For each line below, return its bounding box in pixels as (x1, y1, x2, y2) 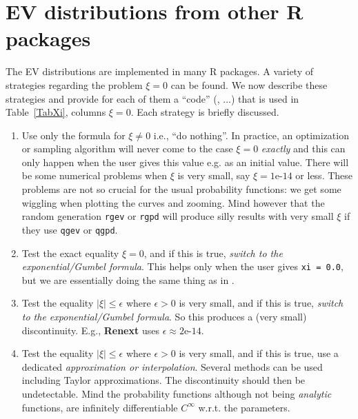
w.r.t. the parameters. (198, 400, 290, 414)
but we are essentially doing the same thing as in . (21, 272, 235, 287)
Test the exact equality (21, 245, 119, 260)
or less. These (295, 168, 353, 183)
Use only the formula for (21, 127, 126, 142)
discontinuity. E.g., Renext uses (21, 323, 159, 337)
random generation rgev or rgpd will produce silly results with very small (21, 209, 334, 223)
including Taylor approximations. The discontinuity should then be (21, 373, 306, 387)
